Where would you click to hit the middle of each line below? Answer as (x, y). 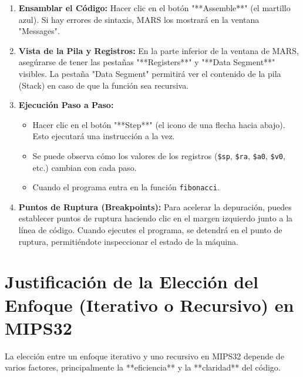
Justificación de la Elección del (132, 282)
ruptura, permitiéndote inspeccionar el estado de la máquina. (128, 241)
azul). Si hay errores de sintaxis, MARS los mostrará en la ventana (139, 19)
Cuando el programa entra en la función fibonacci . (126, 187)
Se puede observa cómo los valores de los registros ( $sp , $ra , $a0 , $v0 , (159, 155)
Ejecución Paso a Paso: (66, 105)
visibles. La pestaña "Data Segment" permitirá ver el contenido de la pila (150, 73)
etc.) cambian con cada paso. (85, 167)
